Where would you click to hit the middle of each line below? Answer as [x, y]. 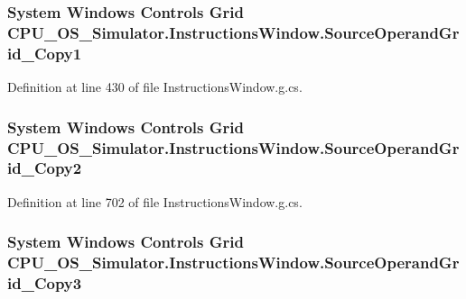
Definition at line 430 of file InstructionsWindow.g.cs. [155, 87]
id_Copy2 [45, 168]
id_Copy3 [45, 283]
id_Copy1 [45, 53]
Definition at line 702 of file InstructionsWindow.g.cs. [155, 201]
